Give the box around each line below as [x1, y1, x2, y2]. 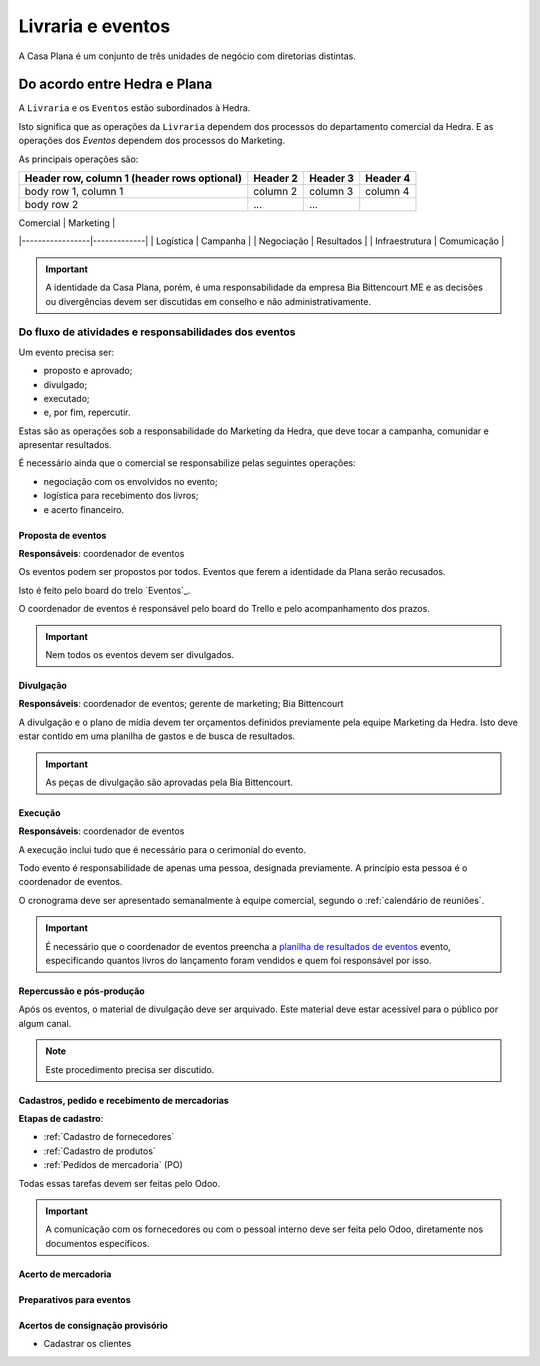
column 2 [253, 185, 298, 199]
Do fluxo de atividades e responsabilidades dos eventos [18, 325, 296, 339]
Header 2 [253, 171, 299, 185]
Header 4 [365, 171, 411, 185]
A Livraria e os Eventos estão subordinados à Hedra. [18, 102, 251, 114]
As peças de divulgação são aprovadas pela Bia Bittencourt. [45, 776, 294, 788]
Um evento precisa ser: [18, 346, 115, 358]
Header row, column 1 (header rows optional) [24, 171, 242, 185]
